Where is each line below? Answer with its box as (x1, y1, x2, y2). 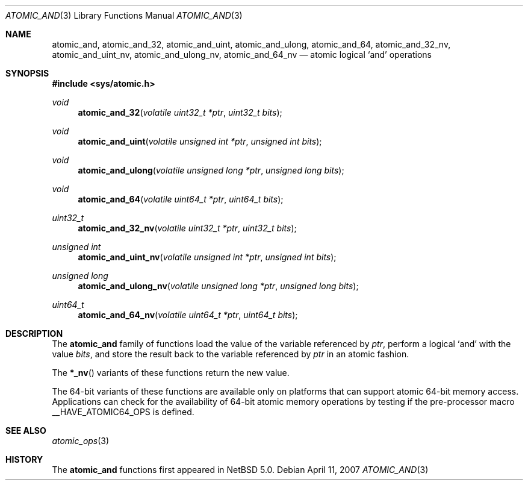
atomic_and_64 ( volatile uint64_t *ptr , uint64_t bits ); (78, 194, 284, 204)
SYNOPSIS (5, 68, 49, 78)
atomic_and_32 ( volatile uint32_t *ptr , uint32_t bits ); (78, 107, 282, 117)
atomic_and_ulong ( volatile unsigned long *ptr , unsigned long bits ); (78, 165, 344, 175)
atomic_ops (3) (52, 436, 110, 446)
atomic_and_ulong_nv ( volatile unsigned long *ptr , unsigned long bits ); (78, 281, 359, 291)
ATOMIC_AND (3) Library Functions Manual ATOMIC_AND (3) (5, 10, 243, 20)
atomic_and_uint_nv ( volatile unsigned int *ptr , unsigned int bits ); (78, 252, 337, 262)
